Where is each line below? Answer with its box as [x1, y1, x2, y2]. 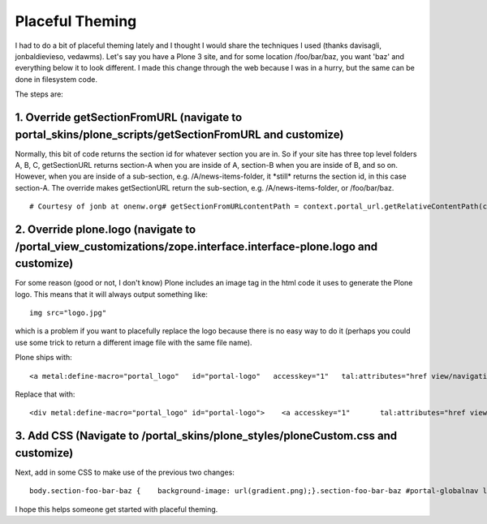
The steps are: [15, 89, 64, 99]
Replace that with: [15, 389, 75, 399]
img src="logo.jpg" [29, 308, 107, 318]
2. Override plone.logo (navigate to [15, 222, 196, 236]
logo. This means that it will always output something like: [15, 289, 209, 299]
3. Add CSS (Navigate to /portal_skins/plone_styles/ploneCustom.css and [15, 429, 398, 443]
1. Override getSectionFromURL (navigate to [15, 110, 243, 124]
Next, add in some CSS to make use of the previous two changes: [15, 467, 235, 477]
